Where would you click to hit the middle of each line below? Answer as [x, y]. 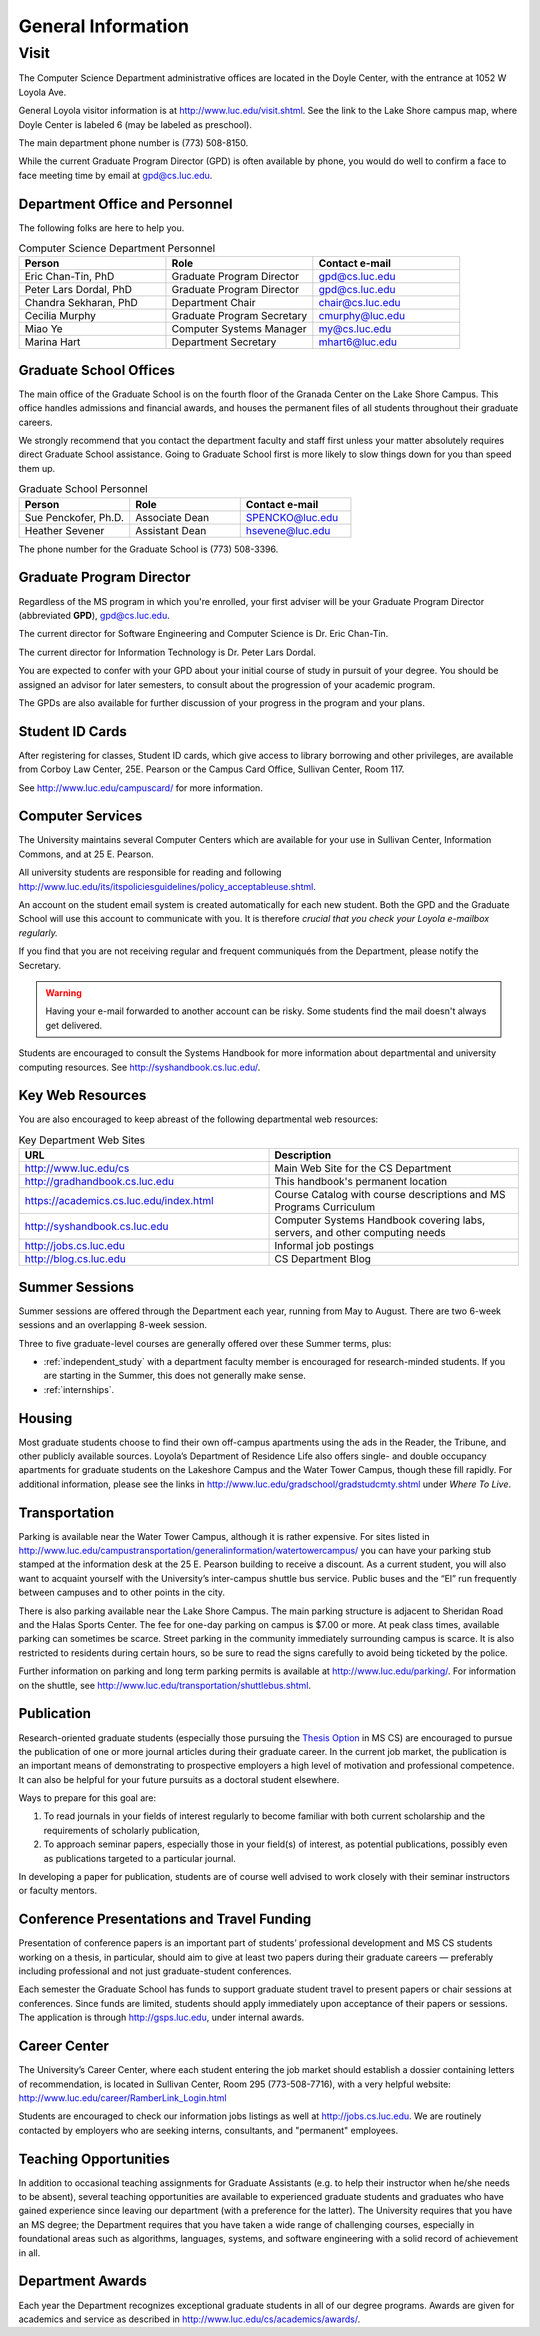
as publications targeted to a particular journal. [140, 1858]
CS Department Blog [323, 1259]
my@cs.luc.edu [355, 329]
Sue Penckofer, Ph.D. [74, 517]
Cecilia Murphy [60, 316]
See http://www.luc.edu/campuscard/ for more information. [141, 787]
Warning [63, 993]
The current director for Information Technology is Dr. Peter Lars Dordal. [167, 652]
